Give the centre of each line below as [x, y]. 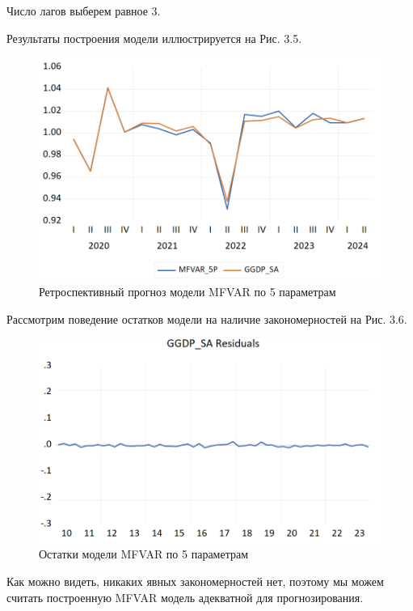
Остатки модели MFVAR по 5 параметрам [144, 554]
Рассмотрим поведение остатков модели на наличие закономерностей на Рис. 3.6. [207, 318]
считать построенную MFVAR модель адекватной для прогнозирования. [185, 597]
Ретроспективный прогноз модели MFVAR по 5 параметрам [188, 291]
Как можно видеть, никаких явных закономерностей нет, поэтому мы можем [195, 581]
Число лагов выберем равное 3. [84, 11]
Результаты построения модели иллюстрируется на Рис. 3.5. [154, 38]
